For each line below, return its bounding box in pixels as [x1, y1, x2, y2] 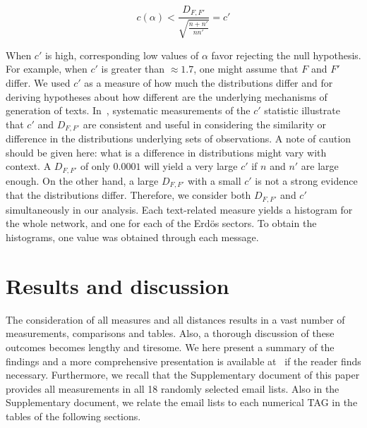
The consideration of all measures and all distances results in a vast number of [6, 312, 345, 326]
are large [301, 159, 339, 173]
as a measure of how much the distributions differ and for [84, 75, 333, 90]
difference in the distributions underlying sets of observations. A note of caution [6, 131, 351, 146]
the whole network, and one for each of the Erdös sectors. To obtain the [6, 216, 317, 231]
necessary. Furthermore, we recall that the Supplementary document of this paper [6, 367, 360, 382]
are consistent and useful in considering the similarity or [83, 116, 327, 131]
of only [80, 159, 110, 173]
